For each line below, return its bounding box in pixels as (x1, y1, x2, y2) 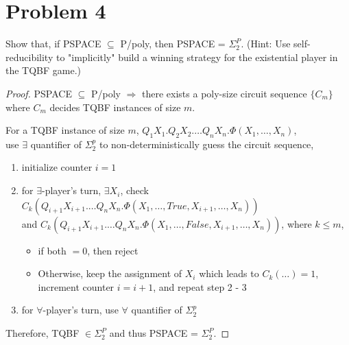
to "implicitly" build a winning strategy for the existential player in (56, 49, 338, 64)
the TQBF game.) (5, 63, 82, 78)
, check (120, 183, 149, 198)
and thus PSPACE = (109, 326, 198, 340)
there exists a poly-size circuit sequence (142, 86, 307, 100)
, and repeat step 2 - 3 (153, 279, 247, 294)
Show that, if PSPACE (5, 36, 101, 51)
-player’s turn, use (43, 302, 119, 317)
